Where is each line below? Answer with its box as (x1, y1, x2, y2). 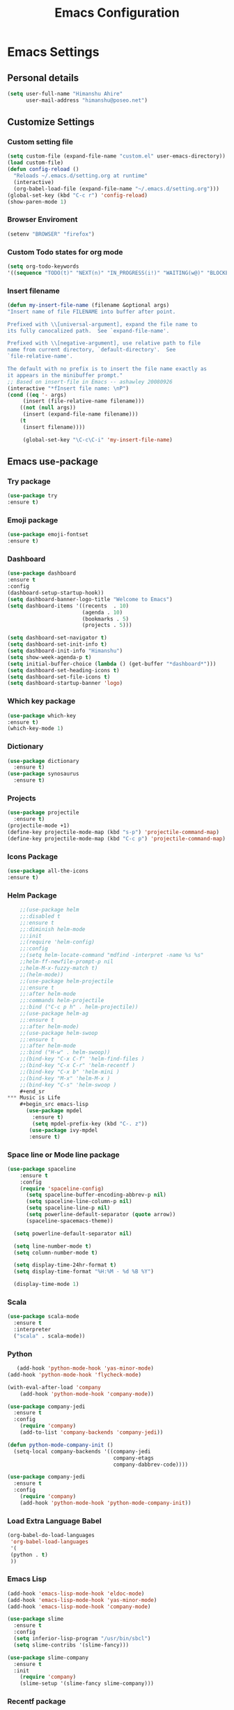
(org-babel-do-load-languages (7, 1532, 95, 1539)
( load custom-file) (7, 159, 64, 167)
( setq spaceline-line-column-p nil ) (25, 1198, 132, 1205)
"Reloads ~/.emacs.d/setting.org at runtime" (13, 172, 148, 179)
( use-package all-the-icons (7, 868, 89, 875)
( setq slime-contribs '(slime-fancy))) (13, 1641, 130, 1649)
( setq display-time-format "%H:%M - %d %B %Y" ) (13, 1268, 155, 1276)
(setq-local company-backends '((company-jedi (13, 1448, 151, 1455)
